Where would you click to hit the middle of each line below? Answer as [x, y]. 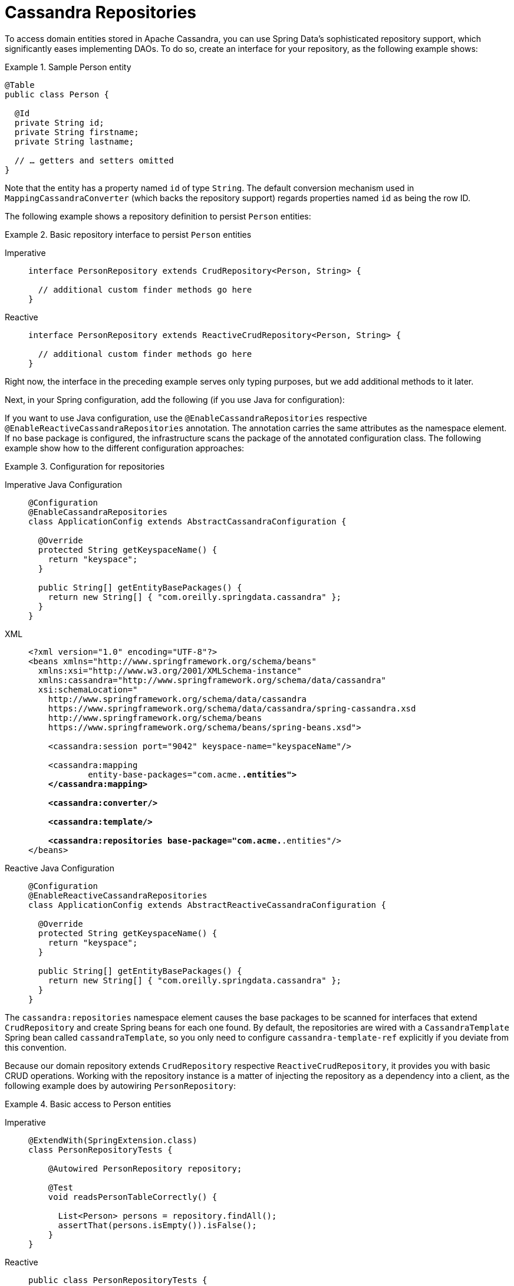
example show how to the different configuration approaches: [125, 448]
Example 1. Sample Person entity [68, 67]
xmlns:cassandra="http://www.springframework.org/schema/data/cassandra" [212, 680]
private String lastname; [74, 141]
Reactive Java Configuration [60, 868]
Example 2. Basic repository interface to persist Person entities [128, 234]
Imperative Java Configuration [63, 484]
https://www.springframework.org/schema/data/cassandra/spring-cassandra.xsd [232, 708]
